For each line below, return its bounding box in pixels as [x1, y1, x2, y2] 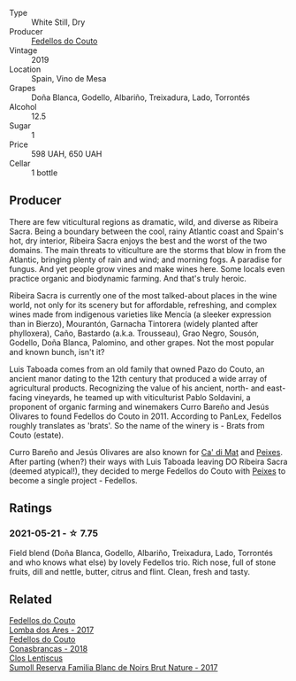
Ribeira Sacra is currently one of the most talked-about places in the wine [9, 290, 277, 300]
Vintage [9, 45, 38, 56]
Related [9, 592, 53, 607]
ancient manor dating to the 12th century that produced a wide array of [9, 373, 268, 383]
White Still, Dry [31, 17, 86, 27]
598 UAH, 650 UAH [31, 149, 102, 159]
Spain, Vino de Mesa [31, 74, 107, 83]
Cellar [9, 159, 31, 168]
